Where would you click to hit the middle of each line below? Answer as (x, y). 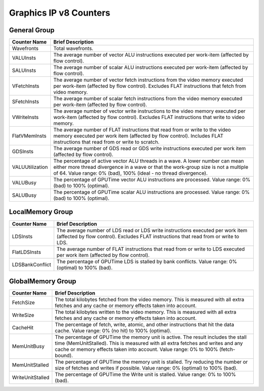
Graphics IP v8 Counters (60, 13)
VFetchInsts (26, 86)
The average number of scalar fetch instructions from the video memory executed (148, 99)
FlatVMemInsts (29, 136)
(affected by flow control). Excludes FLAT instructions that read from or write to (148, 236)
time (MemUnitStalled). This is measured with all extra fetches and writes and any (149, 344)
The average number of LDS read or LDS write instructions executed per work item (152, 230)
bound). (64, 356)
